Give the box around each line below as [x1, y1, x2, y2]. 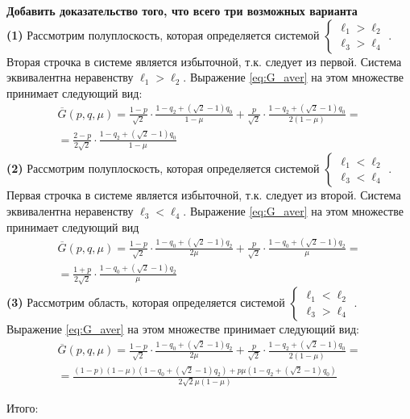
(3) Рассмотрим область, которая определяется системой [6, 294, 285, 311]
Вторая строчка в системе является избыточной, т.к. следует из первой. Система [6, 52, 402, 69]
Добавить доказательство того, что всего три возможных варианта [6, 2, 358, 19]
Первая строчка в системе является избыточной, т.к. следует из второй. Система [6, 186, 401, 203]
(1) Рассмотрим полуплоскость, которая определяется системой [6, 26, 320, 43]
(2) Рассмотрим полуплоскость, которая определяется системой [6, 160, 320, 177]
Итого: [6, 400, 39, 417]
